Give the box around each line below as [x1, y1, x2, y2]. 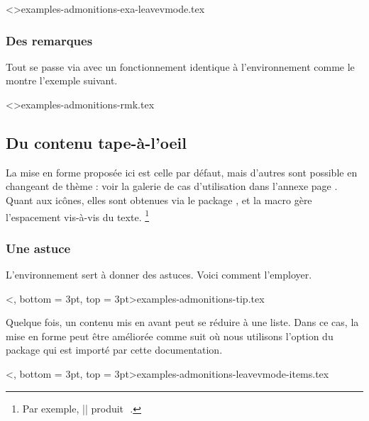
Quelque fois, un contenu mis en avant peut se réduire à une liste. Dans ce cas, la [6, 315, 359, 330]
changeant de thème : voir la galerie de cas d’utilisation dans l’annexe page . [6, 179, 338, 193]
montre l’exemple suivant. [6, 73, 118, 88]
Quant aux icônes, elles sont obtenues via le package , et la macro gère [6, 192, 312, 207]
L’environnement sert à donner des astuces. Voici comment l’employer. [6, 267, 312, 282]
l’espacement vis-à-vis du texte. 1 [6, 207, 150, 224]
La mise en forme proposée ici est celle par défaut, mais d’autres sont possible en [6, 164, 358, 179]
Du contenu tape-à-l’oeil [6, 131, 187, 153]
